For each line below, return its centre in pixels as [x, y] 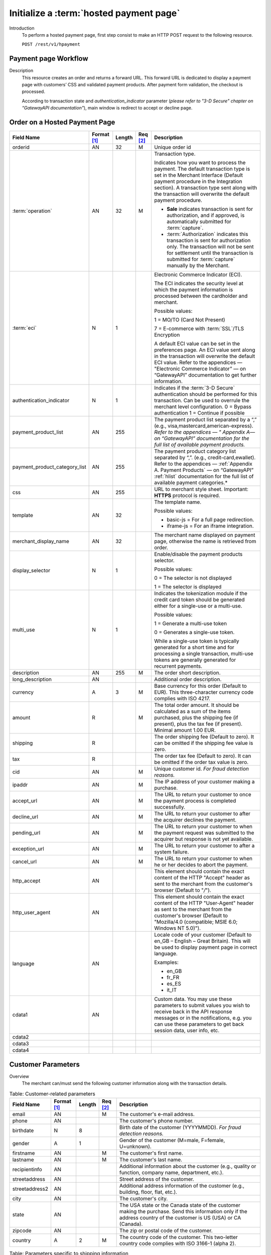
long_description [32, 679]
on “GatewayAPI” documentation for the [201, 438]
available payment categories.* [191, 483]
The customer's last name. [151, 1160]
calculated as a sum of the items [192, 711]
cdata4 [21, 1050]
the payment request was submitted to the [204, 833]
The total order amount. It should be [196, 705]
